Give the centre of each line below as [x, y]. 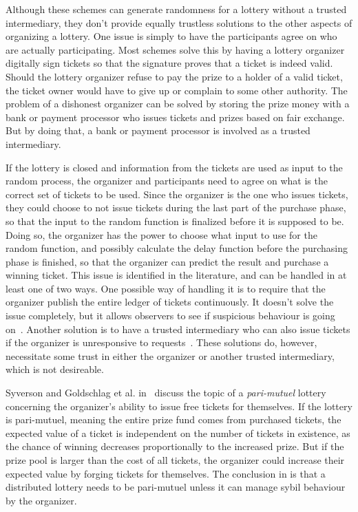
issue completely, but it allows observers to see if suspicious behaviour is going [170, 316]
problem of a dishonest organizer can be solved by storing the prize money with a [178, 104]
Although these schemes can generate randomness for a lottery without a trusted [176, 9]
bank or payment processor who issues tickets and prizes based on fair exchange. [175, 117]
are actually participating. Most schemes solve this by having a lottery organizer [175, 49]
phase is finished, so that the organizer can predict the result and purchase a [167, 261]
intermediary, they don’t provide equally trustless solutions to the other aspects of [179, 22]
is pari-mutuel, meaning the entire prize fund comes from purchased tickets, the [173, 419]
